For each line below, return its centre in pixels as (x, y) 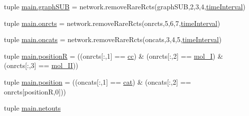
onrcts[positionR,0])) (35, 91)
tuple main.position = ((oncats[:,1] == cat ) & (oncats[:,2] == (98, 81)
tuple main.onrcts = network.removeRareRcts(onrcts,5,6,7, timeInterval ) (112, 23)
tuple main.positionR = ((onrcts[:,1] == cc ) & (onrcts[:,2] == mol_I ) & (114, 56)
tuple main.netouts (32, 108)
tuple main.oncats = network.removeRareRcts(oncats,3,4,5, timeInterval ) (113, 39)
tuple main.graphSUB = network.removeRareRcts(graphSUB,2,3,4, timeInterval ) (125, 6)
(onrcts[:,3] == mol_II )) (41, 65)
